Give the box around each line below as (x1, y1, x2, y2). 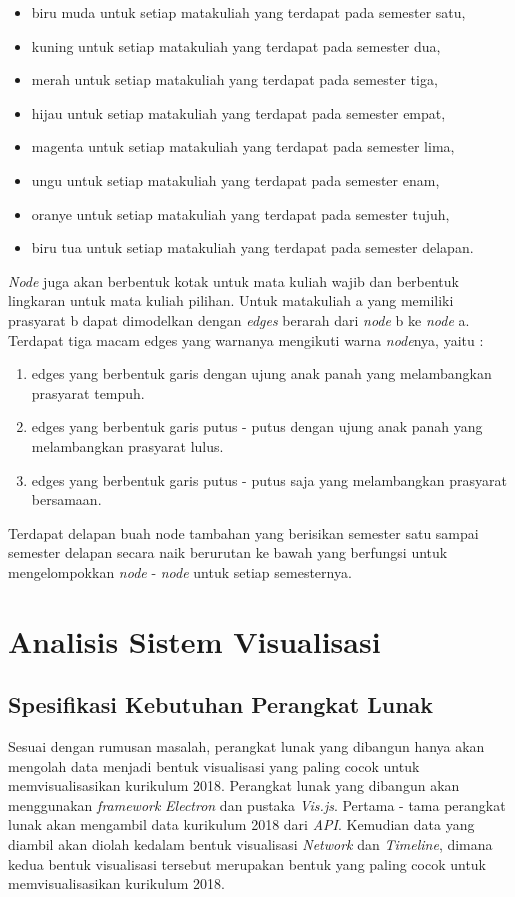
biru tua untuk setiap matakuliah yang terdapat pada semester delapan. (31, 237, 474, 258)
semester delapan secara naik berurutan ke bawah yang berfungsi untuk (8, 542, 448, 563)
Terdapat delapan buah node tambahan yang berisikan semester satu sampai (8, 522, 479, 543)
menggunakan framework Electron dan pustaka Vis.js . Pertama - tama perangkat (8, 794, 506, 815)
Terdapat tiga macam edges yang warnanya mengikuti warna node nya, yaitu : (8, 329, 484, 350)
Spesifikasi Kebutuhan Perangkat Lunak (8, 689, 434, 720)
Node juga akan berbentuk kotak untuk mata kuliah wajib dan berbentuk (8, 270, 459, 291)
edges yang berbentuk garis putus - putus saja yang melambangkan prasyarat (31, 469, 507, 490)
